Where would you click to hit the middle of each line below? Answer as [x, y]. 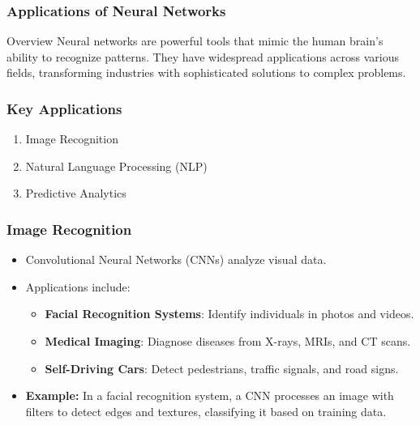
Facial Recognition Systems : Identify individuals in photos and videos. [229, 314]
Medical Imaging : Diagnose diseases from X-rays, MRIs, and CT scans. [228, 341]
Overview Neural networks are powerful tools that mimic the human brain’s [195, 41]
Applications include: [78, 286]
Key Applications [64, 108]
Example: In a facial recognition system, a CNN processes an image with [210, 395]
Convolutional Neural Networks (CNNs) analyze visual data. [176, 259]
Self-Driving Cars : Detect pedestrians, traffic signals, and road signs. [222, 368]
